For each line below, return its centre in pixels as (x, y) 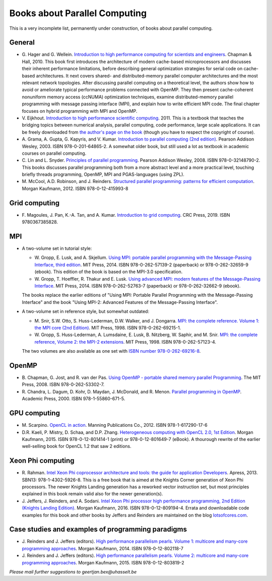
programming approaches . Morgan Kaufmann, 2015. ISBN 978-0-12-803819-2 (103, 562)
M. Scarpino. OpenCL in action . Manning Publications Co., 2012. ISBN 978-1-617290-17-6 (115, 425)
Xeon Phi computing (42, 461)
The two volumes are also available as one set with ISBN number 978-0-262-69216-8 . (111, 351)
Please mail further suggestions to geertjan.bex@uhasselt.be (73, 572)
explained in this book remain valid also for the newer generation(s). (92, 494)
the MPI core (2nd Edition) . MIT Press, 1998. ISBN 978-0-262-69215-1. (108, 328)
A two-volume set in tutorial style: (57, 248)
